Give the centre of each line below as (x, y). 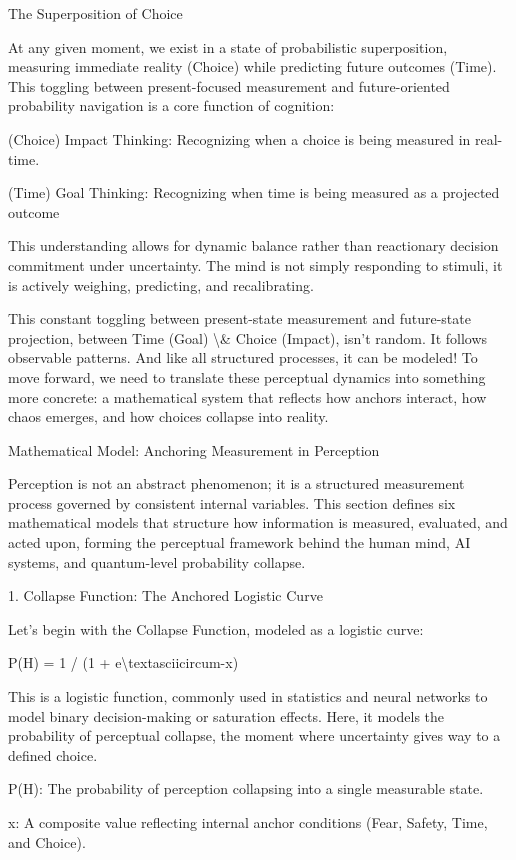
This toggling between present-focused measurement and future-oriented (229, 85)
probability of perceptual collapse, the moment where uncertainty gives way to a (254, 735)
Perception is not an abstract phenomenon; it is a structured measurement (236, 483)
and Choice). (47, 841)
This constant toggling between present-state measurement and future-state (239, 318)
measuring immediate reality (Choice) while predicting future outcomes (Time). (252, 66)
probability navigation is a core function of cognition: (171, 105)
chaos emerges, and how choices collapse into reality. (168, 416)
